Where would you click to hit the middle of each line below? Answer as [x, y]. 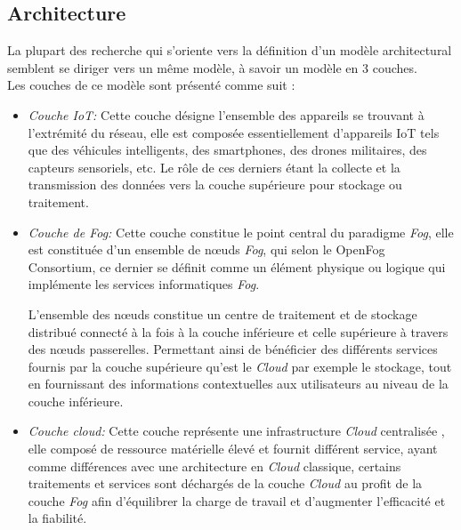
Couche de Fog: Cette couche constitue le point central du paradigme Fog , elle [241, 232]
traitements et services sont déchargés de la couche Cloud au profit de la [225, 483]
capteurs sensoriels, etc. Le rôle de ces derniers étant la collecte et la [214, 167]
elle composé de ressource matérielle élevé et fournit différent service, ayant [233, 449]
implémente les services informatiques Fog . [144, 284]
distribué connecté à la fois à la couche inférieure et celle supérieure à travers [238, 331]
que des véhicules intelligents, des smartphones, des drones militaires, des [227, 150]
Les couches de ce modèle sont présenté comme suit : [151, 85]
